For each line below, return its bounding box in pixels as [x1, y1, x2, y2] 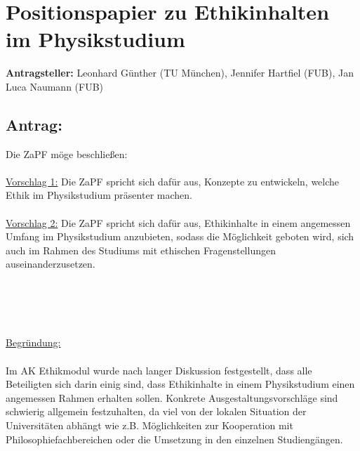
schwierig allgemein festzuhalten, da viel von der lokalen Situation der [6, 404, 307, 419]
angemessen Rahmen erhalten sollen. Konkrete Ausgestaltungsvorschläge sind [6, 390, 338, 405]
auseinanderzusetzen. [6, 256, 95, 271]
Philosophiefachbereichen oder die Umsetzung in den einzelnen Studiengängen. [6, 431, 343, 446]
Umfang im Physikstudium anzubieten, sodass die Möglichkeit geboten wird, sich [6, 229, 354, 244]
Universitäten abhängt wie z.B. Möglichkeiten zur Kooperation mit [6, 417, 293, 432]
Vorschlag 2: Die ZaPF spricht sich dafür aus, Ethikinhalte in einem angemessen [6, 215, 351, 230]
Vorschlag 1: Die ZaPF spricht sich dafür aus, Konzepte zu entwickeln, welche [6, 174, 340, 188]
